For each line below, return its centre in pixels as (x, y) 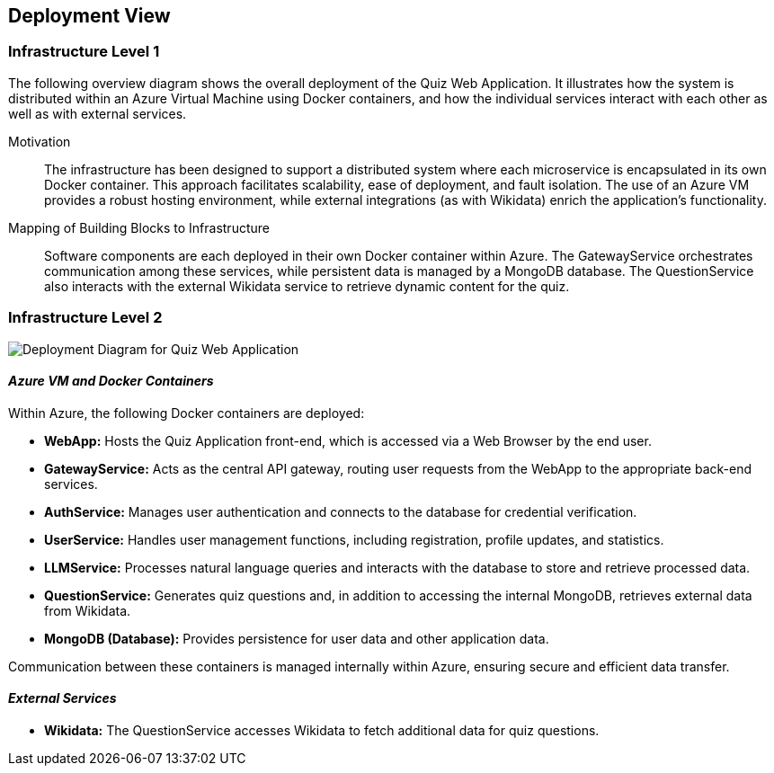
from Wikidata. (88, 610)
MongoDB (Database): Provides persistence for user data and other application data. (297, 638)
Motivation (40, 141)
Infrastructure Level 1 (84, 52)
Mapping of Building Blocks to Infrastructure (139, 227)
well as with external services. (98, 113)
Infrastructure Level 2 (85, 318)
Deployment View (89, 16)
